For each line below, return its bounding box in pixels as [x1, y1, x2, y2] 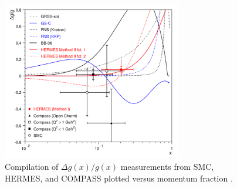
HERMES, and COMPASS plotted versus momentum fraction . [5, 172, 233, 184]
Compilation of [5, 160, 59, 173]
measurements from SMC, [120, 160, 214, 173]
